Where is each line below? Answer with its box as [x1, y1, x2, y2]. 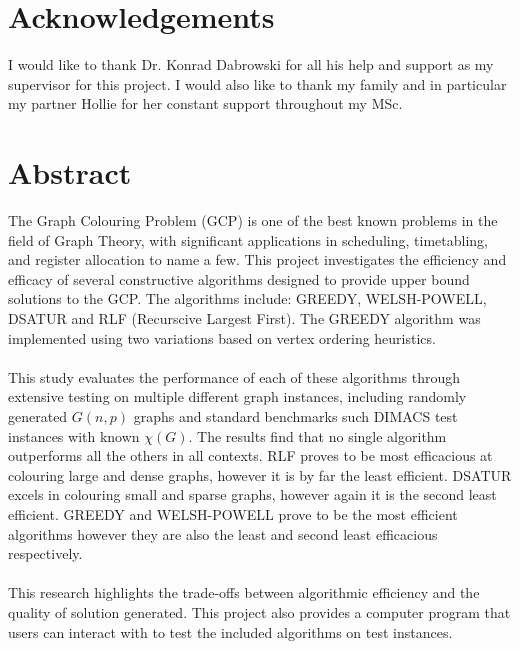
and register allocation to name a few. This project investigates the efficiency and [8, 249, 507, 270]
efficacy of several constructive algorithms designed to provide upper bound [8, 268, 470, 289]
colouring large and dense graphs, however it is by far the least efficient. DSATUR [8, 464, 512, 485]
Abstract [8, 152, 132, 193]
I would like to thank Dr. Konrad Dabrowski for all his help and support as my [8, 54, 494, 75]
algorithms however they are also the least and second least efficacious [8, 523, 438, 544]
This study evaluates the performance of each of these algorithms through [8, 366, 461, 387]
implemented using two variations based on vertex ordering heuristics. [8, 327, 436, 348]
